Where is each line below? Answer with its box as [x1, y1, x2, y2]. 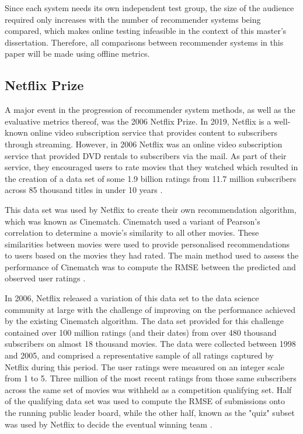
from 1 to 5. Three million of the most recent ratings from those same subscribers [5, 372, 297, 384]
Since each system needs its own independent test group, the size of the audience [5, 2, 294, 13]
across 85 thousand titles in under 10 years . [5, 184, 163, 196]
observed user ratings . [5, 272, 86, 284]
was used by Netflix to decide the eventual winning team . [5, 418, 213, 430]
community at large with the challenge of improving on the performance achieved [5, 303, 295, 315]
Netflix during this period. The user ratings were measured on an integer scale [5, 360, 284, 373]
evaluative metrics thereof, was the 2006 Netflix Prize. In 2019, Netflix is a [5, 115, 271, 127]
